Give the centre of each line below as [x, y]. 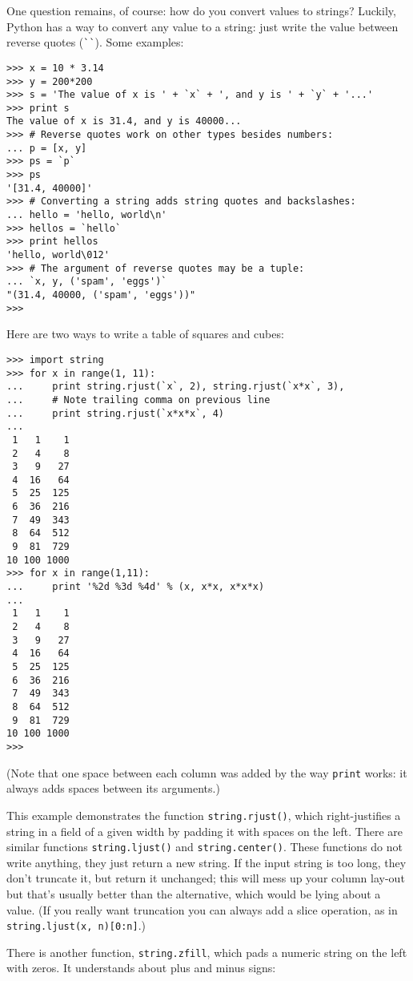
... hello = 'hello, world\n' [87, 215]
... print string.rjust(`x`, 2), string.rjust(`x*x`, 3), [176, 387]
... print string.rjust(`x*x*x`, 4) [116, 413]
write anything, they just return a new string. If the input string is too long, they [206, 862]
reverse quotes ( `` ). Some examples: [95, 42]
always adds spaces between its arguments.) [113, 788]
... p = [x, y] [47, 148]
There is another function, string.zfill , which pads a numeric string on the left [207, 952]
